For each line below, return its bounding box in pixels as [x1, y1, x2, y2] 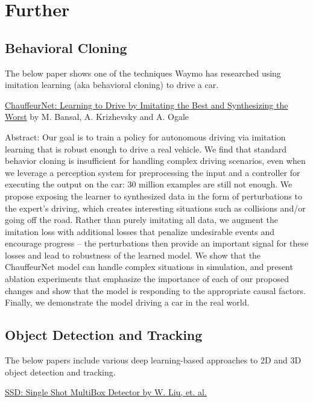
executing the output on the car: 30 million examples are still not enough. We [5, 178, 292, 190]
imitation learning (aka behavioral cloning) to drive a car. [5, 78, 219, 91]
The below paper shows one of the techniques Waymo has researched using [5, 66, 281, 79]
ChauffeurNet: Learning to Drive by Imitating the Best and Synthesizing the [5, 98, 288, 111]
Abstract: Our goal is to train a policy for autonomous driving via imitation [5, 130, 286, 143]
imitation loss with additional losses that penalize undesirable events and [5, 225, 275, 237]
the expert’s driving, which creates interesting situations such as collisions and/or [5, 201, 306, 214]
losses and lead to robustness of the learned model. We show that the [5, 248, 261, 261]
